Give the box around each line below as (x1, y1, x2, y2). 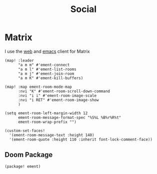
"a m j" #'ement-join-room (17, 71, 74, 76)
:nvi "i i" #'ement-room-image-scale (17, 93, 97, 98)
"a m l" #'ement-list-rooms (17, 67, 77, 72)
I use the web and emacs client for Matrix (4, 48, 90, 54)
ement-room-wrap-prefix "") (17, 119, 77, 124)
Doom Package (4, 150, 53, 159)
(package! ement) (4, 164, 41, 169)
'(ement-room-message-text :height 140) (9, 132, 94, 137)
